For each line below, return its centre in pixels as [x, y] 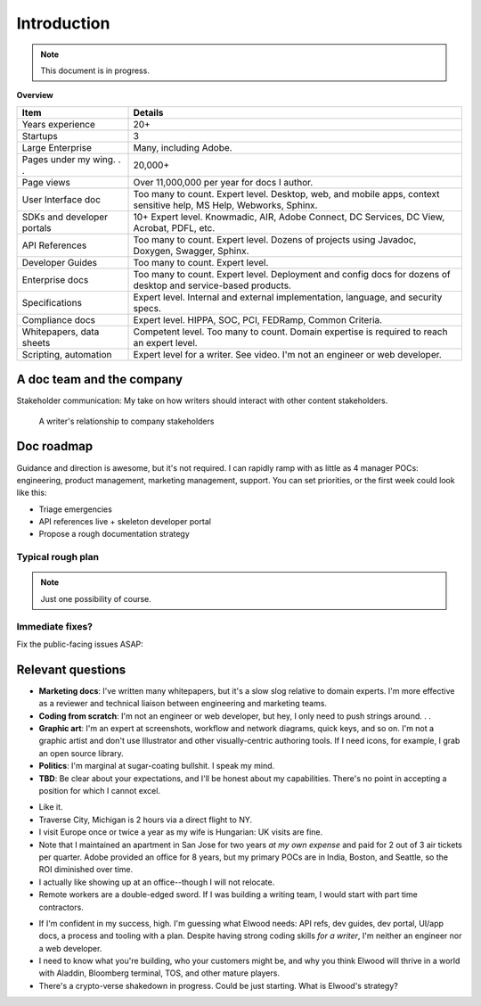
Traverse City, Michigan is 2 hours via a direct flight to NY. [146, 820]
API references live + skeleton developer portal [125, 522]
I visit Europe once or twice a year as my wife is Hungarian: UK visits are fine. [181, 832]
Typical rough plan [58, 557]
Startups [40, 136]
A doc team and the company [99, 379]
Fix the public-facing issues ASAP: [80, 644]
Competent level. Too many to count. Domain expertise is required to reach [290, 332]
